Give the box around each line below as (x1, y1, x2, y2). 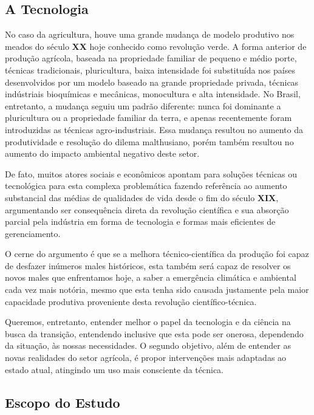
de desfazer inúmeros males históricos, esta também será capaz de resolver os (5, 259, 291, 272)
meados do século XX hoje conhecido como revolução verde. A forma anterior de (5, 39, 307, 52)
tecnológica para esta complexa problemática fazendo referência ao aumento (5, 179, 287, 192)
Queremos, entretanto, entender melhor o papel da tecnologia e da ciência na (5, 315, 291, 328)
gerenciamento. (5, 227, 61, 239)
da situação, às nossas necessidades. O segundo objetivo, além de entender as (5, 339, 291, 352)
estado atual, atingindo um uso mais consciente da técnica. (5, 363, 224, 376)
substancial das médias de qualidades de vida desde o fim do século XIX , (5, 191, 279, 204)
